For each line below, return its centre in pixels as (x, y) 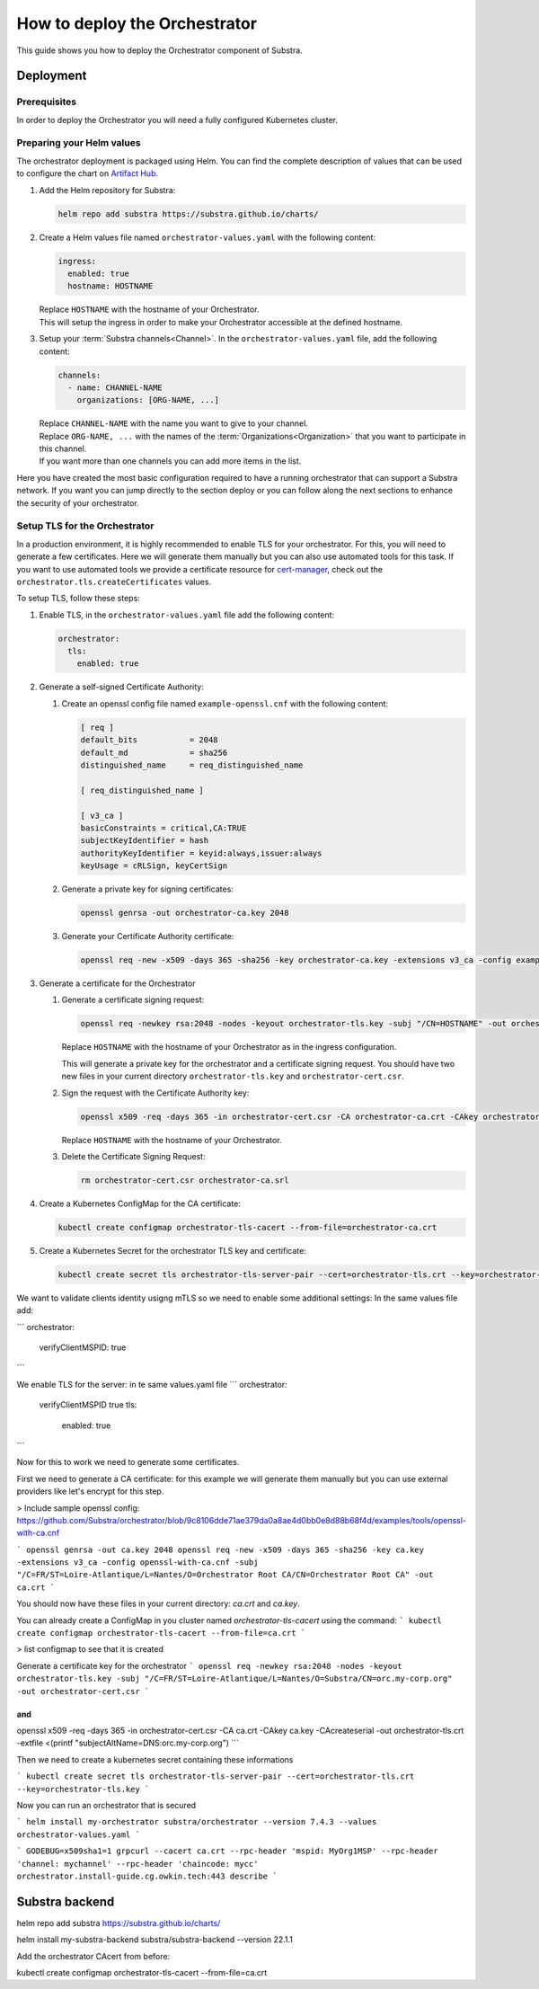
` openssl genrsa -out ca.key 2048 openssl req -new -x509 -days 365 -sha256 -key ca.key (220, 1549)
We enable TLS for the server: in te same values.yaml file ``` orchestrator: (152, 1384)
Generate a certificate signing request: (133, 1000)
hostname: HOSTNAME (110, 286)
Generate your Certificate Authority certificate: (148, 937)
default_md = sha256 (154, 752)
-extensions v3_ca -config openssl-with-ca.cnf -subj (137, 1563)
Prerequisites (46, 102)
